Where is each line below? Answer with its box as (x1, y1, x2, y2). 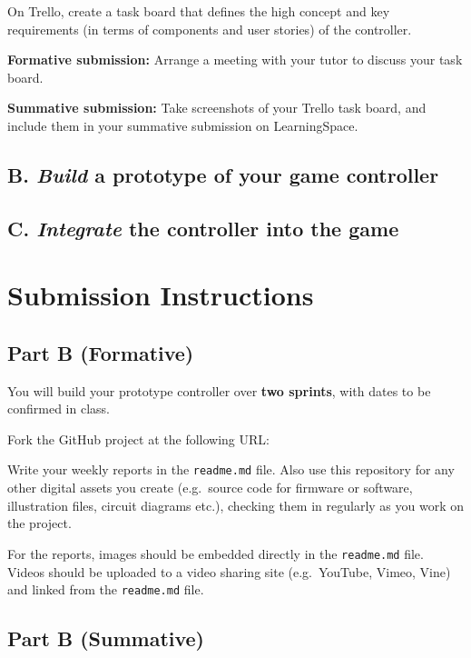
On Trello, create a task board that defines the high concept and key (7, 2, 390, 20)
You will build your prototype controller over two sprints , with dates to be (7, 381, 431, 400)
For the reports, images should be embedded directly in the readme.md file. (7, 543, 424, 563)
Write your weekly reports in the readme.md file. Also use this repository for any (7, 460, 455, 479)
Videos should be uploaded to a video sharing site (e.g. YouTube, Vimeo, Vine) (7, 562, 451, 581)
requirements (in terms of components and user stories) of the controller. (7, 19, 412, 38)
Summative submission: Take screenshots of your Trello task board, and (7, 98, 427, 117)
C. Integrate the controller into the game (7, 214, 399, 242)
